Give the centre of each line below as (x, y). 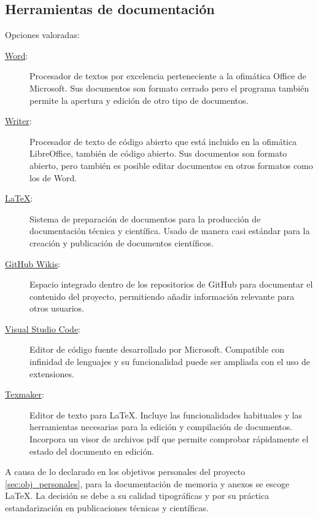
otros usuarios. (57, 308)
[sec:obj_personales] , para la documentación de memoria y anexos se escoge (147, 483)
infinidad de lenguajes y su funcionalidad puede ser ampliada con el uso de (170, 362)
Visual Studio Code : (43, 328)
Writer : (18, 121)
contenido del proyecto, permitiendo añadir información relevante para (162, 296)
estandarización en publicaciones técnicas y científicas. (107, 508)
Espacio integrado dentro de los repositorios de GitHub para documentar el (171, 284)
